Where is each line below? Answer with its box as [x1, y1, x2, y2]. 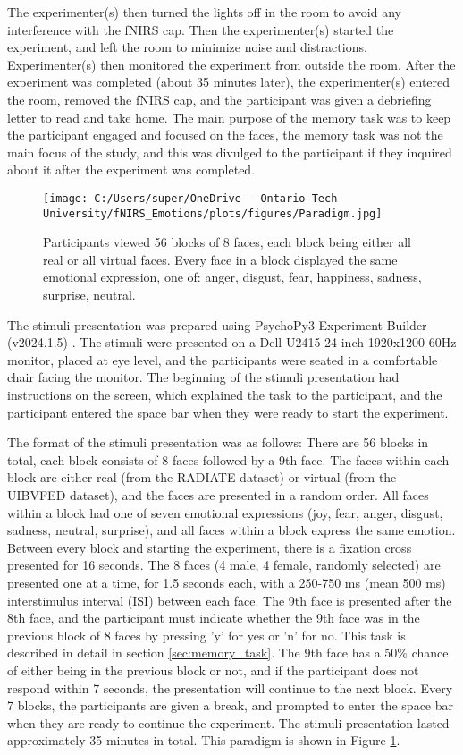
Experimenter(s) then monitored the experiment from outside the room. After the [7, 55, 456, 73]
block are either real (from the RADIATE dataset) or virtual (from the [7, 468, 397, 487]
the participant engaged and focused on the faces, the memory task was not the [7, 125, 443, 144]
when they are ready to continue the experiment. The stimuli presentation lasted [7, 713, 450, 732]
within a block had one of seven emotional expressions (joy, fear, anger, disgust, [7, 503, 443, 522]
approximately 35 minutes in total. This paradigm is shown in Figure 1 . [7, 731, 400, 750]
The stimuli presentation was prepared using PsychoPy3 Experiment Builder [7, 315, 427, 334]
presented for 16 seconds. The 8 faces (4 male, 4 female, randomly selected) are [7, 556, 441, 574]
